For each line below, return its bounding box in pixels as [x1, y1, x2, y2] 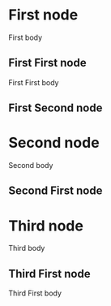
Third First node [8, 266, 91, 281]
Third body [8, 244, 45, 253]
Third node [8, 217, 83, 235]
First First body [8, 77, 59, 87]
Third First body [8, 288, 62, 298]
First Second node [8, 101, 103, 115]
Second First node [8, 184, 103, 198]
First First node [8, 56, 87, 70]
